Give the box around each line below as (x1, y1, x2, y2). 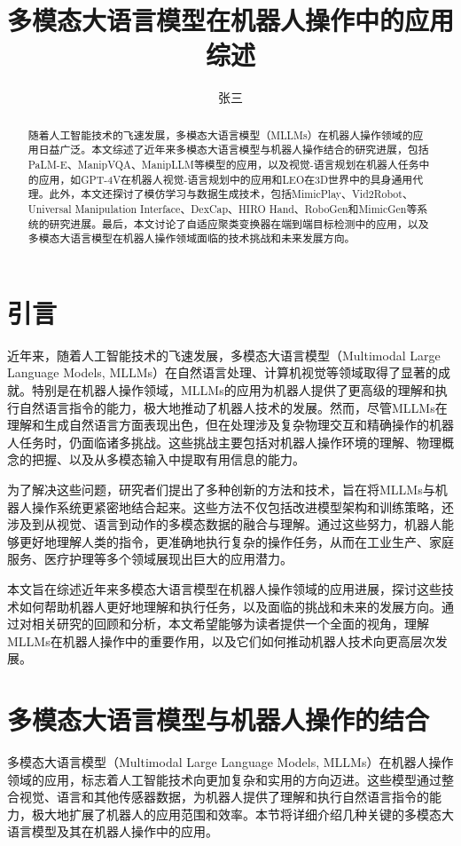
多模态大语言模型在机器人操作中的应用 (7, 2, 455, 38)
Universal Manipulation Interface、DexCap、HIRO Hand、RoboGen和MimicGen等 (27, 201, 418, 216)
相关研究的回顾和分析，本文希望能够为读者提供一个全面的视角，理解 (31, 614, 429, 633)
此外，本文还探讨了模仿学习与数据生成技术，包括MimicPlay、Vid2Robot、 (49, 186, 413, 202)
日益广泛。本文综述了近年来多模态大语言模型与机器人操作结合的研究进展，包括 (38, 142, 429, 157)
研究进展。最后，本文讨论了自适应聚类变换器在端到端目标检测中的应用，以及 (49, 216, 429, 231)
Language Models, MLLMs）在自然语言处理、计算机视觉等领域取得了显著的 (7, 363, 439, 382)
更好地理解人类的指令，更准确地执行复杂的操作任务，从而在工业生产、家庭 (19, 532, 454, 550)
